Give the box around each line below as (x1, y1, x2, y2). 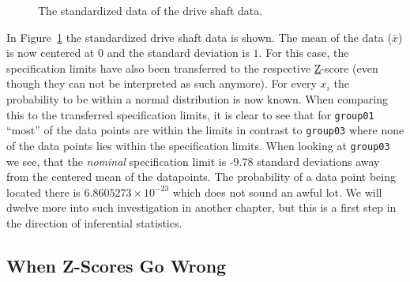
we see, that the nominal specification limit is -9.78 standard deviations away (6, 152, 380, 169)
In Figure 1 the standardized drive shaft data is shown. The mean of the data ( (6, 28, 392, 45)
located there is (6, 183, 81, 200)
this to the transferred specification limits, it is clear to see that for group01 (6, 106, 374, 122)
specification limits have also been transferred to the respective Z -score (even (6, 59, 378, 76)
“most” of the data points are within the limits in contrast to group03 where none (6, 122, 404, 138)
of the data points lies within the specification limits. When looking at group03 (6, 137, 390, 153)
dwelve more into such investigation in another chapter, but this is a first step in (6, 199, 397, 216)
